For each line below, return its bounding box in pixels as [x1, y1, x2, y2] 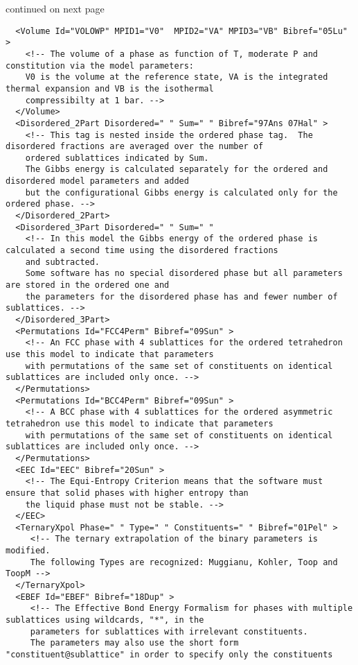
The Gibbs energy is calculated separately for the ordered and [25, 164, 328, 175]
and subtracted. [25, 257, 100, 267]
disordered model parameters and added [6, 176, 189, 187]
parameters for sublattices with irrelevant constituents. [30, 626, 308, 637]
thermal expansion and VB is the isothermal [6, 83, 214, 94]
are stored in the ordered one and [6, 280, 170, 291]
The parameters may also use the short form [30, 638, 239, 648]
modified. [6, 546, 51, 556]
